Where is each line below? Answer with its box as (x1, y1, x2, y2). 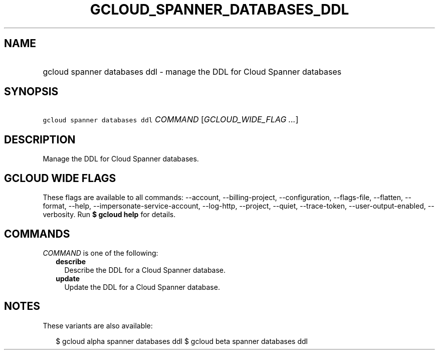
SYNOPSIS (4, 85, 59, 98)
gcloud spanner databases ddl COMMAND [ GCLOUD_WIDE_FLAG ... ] (43, 114, 299, 125)
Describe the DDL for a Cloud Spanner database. (64, 265, 226, 274)
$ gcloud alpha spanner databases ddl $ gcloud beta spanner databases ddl (56, 336, 308, 345)
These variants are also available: (43, 321, 153, 330)
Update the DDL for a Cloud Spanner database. (64, 282, 220, 291)
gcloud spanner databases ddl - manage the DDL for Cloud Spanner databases (43, 66, 342, 77)
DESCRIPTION (4, 133, 76, 146)
